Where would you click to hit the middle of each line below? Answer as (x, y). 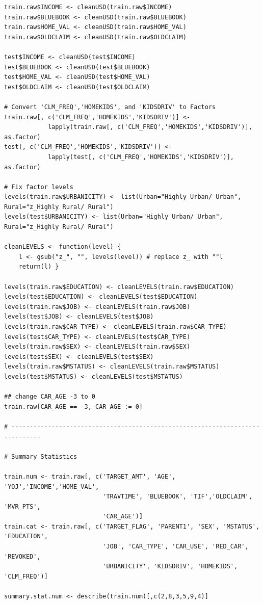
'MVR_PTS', (22, 506)
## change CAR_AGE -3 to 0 (50, 397)
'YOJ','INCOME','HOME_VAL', (52, 487)
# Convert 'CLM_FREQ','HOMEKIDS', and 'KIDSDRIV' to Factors (110, 107)
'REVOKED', (22, 556)
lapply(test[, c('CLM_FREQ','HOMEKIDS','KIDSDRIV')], (141, 157)
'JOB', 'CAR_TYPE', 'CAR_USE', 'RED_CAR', (176, 547)
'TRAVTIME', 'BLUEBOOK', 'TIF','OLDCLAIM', (177, 497)
